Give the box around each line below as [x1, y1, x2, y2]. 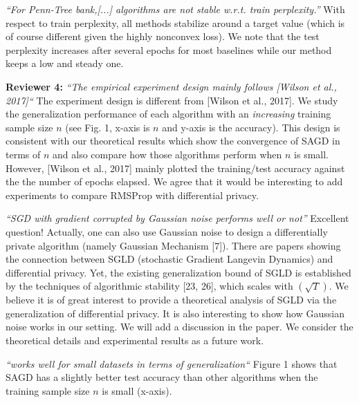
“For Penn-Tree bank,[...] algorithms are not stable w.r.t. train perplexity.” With [6, 2, 345, 16]
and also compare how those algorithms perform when [53, 147, 282, 161]
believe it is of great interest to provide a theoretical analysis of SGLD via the [6, 292, 337, 307]
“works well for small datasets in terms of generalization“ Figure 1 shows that [6, 356, 338, 371]
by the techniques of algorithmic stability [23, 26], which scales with [6, 279, 293, 293]
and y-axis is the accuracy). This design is [162, 120, 340, 134]
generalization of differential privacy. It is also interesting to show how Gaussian [6, 306, 344, 320]
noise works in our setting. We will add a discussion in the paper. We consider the [6, 319, 353, 334]
